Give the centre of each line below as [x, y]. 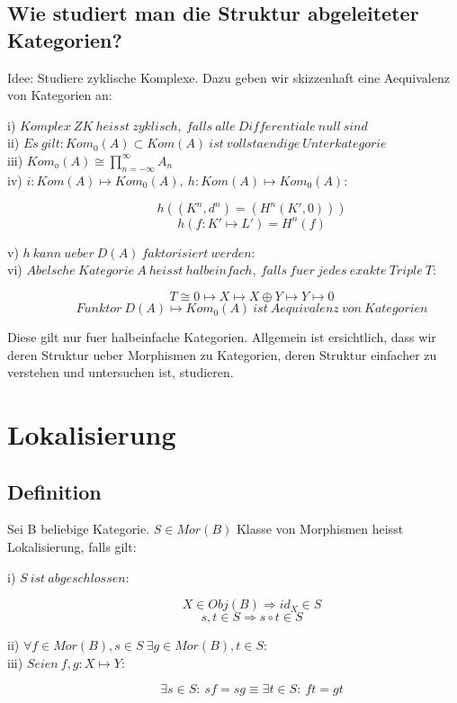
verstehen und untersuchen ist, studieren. [121, 372]
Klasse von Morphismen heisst [320, 529]
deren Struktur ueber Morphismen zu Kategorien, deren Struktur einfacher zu [222, 354]
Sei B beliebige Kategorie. [79, 529]
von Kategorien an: [60, 95]
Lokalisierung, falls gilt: [72, 546]
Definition [54, 491]
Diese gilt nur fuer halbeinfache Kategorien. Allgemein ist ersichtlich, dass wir [222, 337]
